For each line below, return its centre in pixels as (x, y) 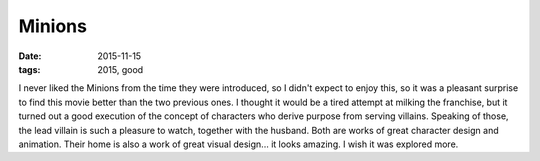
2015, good (120, 69)
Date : (30, 56)
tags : (29, 69)
